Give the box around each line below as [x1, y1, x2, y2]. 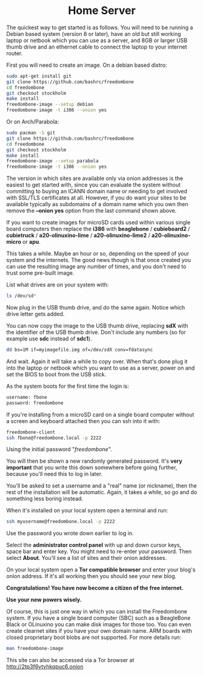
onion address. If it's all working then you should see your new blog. [6, 573, 177, 580]
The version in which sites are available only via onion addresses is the [6, 174, 184, 182]
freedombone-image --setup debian [6, 102, 94, 108]
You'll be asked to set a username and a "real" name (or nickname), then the [6, 482, 197, 489]
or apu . [22, 238, 41, 246]
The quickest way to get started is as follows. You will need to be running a [6, 24, 193, 31]
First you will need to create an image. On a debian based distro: [6, 61, 168, 69]
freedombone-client [6, 429, 56, 435]
